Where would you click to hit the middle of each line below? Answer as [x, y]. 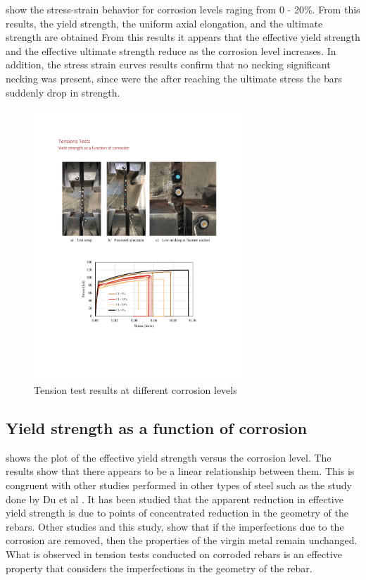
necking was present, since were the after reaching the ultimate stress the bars [174, 78]
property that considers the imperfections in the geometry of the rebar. [159, 568]
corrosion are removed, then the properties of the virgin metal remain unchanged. [182, 540]
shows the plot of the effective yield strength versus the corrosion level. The [169, 457]
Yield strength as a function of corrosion [157, 427]
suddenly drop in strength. [63, 92]
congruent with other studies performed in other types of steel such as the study [179, 485]
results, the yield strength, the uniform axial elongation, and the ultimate [164, 23]
